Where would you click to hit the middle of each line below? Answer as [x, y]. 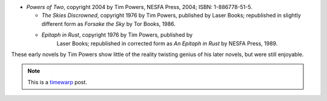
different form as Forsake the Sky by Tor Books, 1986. [108, 23]
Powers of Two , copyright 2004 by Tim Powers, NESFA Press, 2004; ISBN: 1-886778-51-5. [139, 7]
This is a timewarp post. [58, 82]
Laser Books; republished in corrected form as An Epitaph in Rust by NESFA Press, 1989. [167, 43]
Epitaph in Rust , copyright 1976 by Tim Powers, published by [117, 35]
